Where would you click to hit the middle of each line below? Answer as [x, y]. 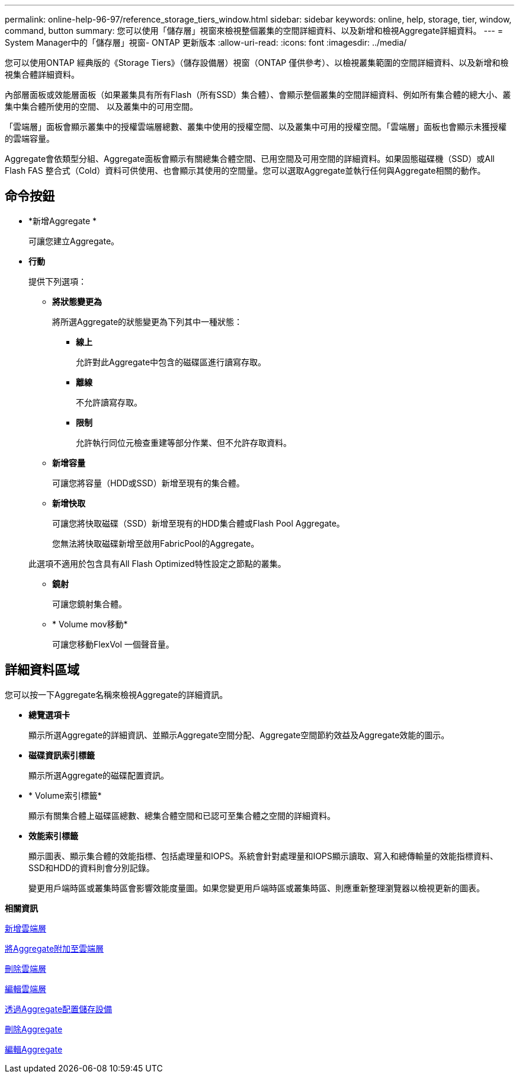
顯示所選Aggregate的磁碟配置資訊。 [99, 775]
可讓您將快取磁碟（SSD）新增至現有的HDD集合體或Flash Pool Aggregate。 [198, 523]
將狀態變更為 [77, 301]
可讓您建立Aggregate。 [74, 241]
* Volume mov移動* [90, 624]
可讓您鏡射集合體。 [89, 604]
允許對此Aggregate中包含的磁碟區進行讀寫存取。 [171, 362]
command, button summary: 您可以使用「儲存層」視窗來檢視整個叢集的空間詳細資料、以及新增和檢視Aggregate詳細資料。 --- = [254, 31]
